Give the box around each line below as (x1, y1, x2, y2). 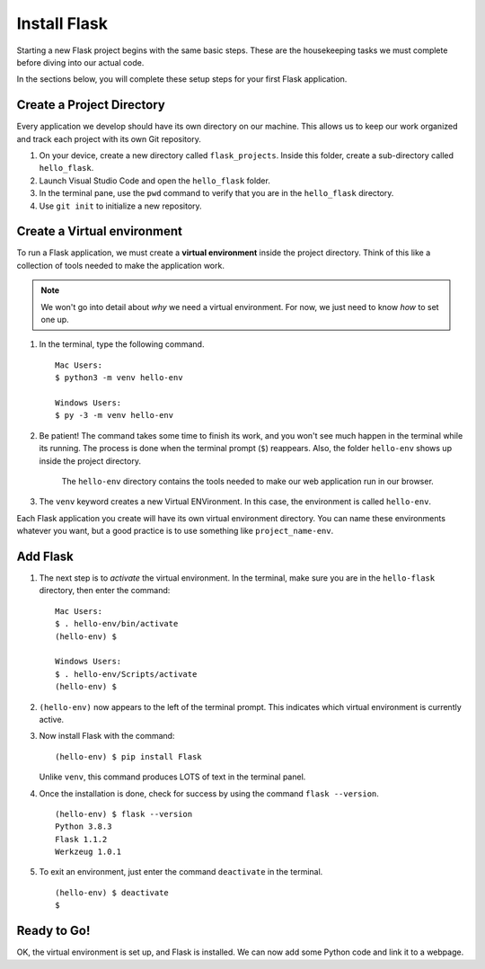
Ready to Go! (16, 923, 91, 938)
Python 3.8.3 (55, 822, 112, 831)
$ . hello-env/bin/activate (55, 618, 179, 629)
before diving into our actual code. (16, 57, 145, 67)
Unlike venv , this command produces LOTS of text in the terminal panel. (39, 771, 306, 782)
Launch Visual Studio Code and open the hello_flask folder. (39, 175, 271, 186)
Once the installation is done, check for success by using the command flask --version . (39, 787, 379, 799)
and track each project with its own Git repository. (16, 133, 201, 144)
